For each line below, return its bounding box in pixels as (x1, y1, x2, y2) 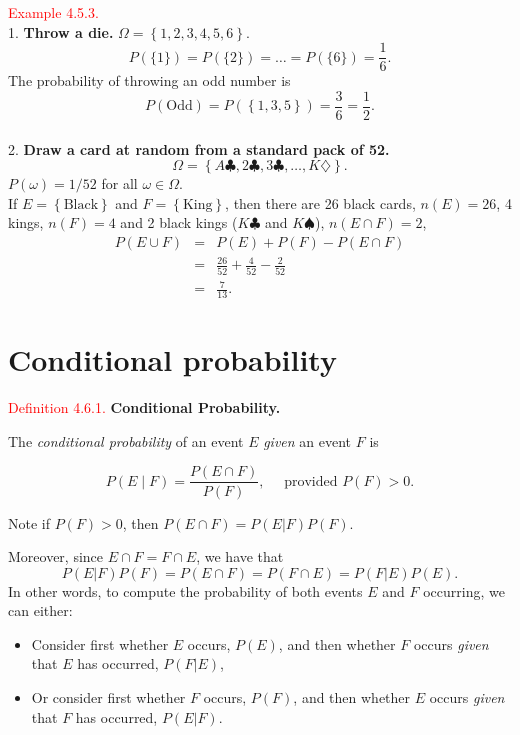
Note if (8, 512, 50, 533)
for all (101, 173, 138, 194)
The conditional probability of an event (8, 430, 244, 451)
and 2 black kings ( (120, 212, 238, 233)
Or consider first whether (31, 687, 186, 708)
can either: (8, 600, 73, 621)
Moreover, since (8, 546, 104, 567)
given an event (263, 430, 352, 451)
